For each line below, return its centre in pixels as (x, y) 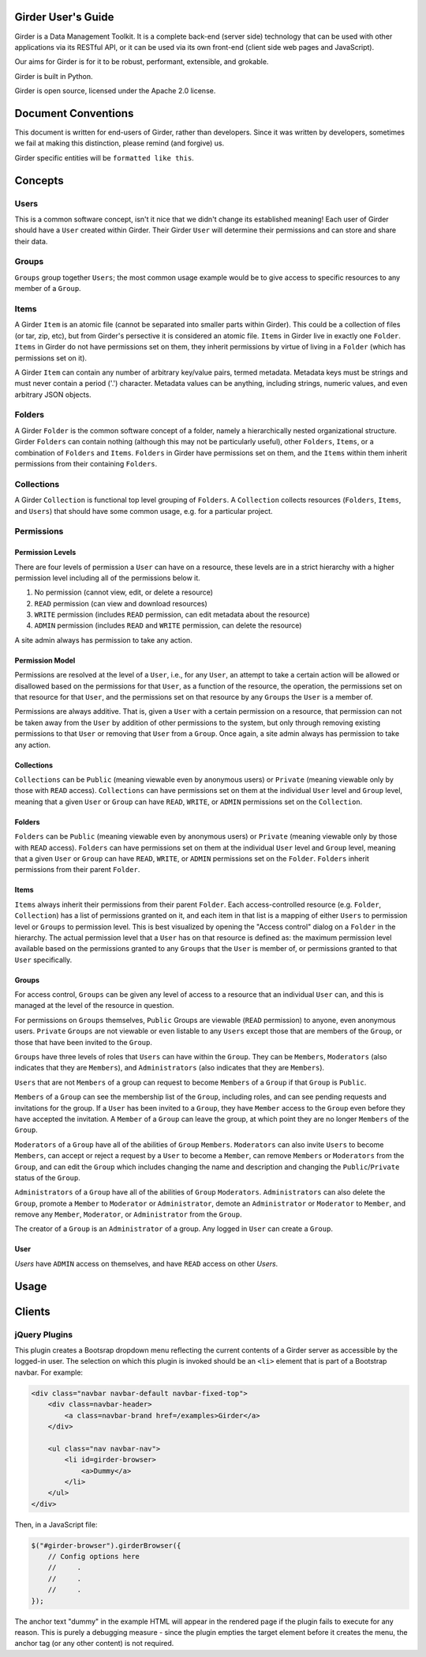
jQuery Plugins (44, 1334)
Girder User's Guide (64, 17)
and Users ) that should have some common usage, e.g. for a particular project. (144, 511)
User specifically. (43, 960)
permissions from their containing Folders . (86, 464)
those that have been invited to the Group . (84, 1042)
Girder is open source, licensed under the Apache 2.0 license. (115, 91)
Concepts (39, 181)
